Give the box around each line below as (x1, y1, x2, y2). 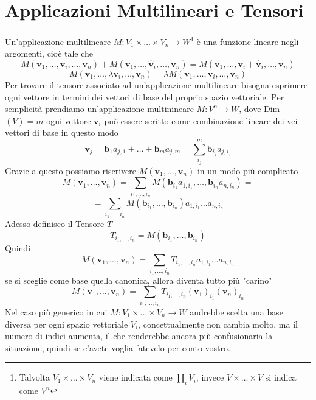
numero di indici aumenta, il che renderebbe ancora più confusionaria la (5, 329, 273, 342)
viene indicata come (98, 371, 173, 384)
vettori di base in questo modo (5, 126, 118, 139)
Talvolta (19, 371, 50, 384)
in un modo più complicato (197, 164, 298, 177)
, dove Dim (239, 102, 280, 115)
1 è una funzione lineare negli (190, 33, 299, 47)
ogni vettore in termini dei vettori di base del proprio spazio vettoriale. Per (5, 90, 284, 103)
